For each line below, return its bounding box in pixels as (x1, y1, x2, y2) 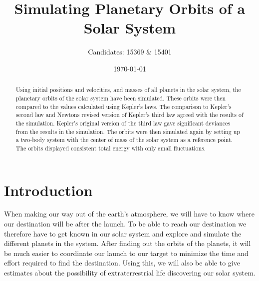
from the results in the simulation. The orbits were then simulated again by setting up (15, 127, 240, 135)
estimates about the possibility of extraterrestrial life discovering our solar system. (4, 267, 256, 278)
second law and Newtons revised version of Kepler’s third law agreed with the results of (15, 110, 244, 119)
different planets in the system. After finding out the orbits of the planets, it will (4, 238, 251, 248)
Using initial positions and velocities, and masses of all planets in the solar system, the (15, 85, 241, 94)
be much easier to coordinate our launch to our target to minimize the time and (4, 247, 249, 258)
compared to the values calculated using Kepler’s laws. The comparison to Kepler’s (15, 102, 232, 110)
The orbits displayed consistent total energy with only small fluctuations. (15, 143, 206, 152)
